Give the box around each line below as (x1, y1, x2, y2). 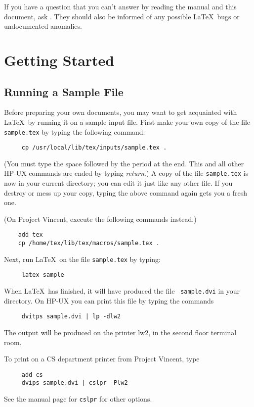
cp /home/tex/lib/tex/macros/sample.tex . (18, 240, 160, 247)
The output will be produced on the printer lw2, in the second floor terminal (4, 327, 237, 338)
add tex (18, 231, 43, 239)
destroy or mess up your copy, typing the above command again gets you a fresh (4, 187, 248, 198)
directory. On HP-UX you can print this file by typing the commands (4, 295, 214, 305)
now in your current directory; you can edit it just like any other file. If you (4, 178, 233, 188)
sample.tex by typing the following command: (4, 126, 145, 137)
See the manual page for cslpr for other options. (4, 394, 152, 404)
